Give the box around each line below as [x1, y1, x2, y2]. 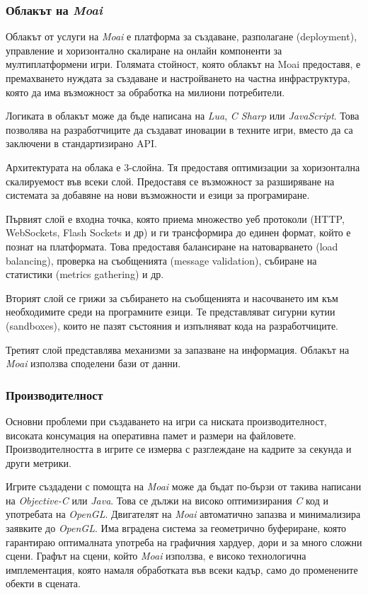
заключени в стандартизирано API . [6, 136, 157, 151]
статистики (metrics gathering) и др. [6, 267, 164, 282]
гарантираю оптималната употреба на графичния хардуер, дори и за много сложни [6, 534, 362, 549]
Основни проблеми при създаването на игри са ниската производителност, [6, 413, 327, 428]
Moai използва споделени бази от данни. [6, 356, 181, 371]
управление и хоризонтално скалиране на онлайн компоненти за [6, 42, 282, 57]
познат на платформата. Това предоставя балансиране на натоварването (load [6, 238, 338, 253]
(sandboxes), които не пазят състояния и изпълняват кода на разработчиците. [6, 318, 338, 333]
